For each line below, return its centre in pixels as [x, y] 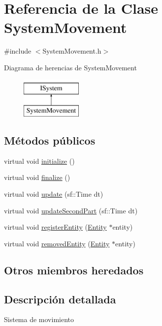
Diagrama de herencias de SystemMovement [70, 67]
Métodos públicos [50, 140]
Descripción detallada [60, 299]
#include [18, 51]
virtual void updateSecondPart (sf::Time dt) [71, 210]
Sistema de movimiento [39, 319]
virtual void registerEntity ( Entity [55, 227]
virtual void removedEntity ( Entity [57, 243]
